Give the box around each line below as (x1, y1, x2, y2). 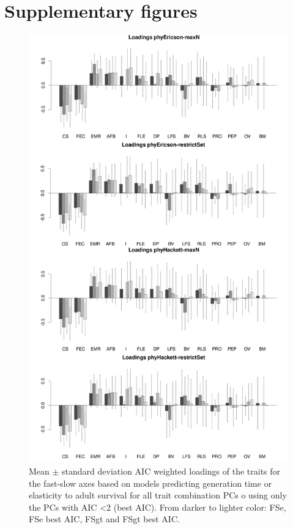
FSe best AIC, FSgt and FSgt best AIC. (29, 512, 180, 525)
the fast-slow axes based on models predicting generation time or (29, 476, 272, 489)
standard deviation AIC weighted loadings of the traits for (62, 465, 281, 477)
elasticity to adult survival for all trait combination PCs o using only (29, 489, 287, 501)
